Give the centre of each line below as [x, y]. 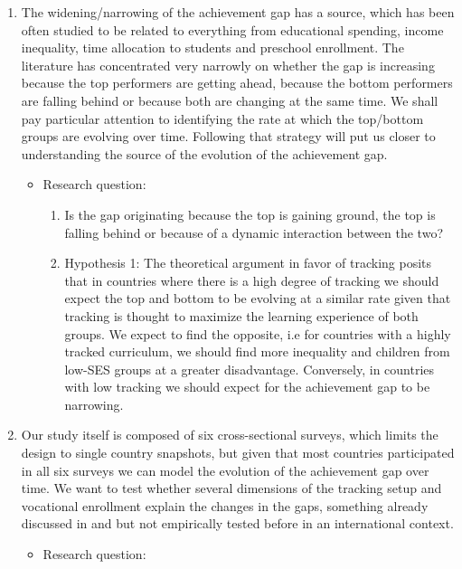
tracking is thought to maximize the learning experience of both [241, 315]
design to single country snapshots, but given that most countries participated [238, 453]
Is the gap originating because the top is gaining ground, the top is [250, 214]
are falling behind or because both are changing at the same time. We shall [230, 100]
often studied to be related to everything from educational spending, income [232, 29]
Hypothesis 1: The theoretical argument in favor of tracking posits [248, 263]
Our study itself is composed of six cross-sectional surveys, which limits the [230, 435]
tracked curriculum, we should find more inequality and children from [257, 351]
